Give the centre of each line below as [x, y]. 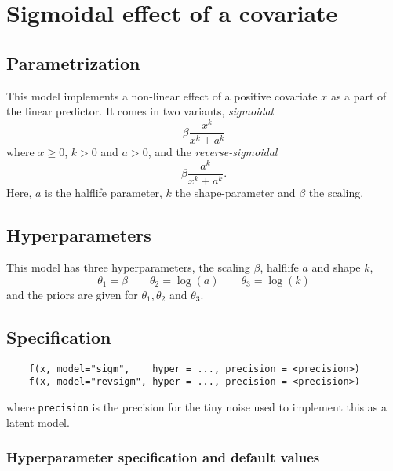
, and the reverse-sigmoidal [213, 151]
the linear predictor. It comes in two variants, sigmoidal [140, 111]
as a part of [358, 95]
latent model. [38, 422]
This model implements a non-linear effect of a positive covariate [162, 95]
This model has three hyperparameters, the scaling [128, 267]
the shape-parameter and [235, 192]
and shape [336, 267]
